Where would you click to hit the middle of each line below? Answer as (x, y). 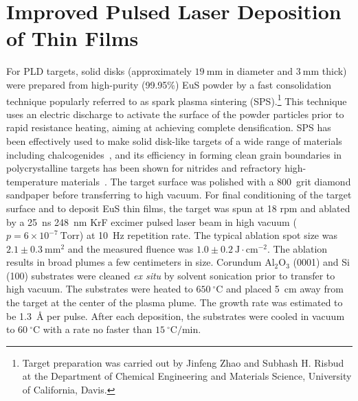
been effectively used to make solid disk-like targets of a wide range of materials (174, 140)
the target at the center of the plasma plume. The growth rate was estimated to (175, 302)
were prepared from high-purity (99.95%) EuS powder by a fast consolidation (169, 84)
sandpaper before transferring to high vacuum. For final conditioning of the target (179, 195)
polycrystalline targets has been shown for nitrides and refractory (144, 168)
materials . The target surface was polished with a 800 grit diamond (206, 181)
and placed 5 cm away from (285, 289)
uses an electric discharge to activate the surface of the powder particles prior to (175, 114)
